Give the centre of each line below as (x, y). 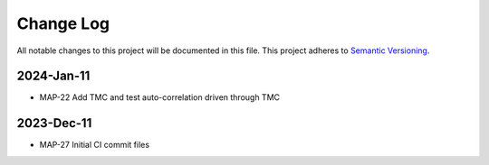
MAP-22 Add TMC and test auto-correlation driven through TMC (160, 97)
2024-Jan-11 (53, 76)
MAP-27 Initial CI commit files (94, 145)
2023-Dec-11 (54, 123)
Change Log (63, 23)
